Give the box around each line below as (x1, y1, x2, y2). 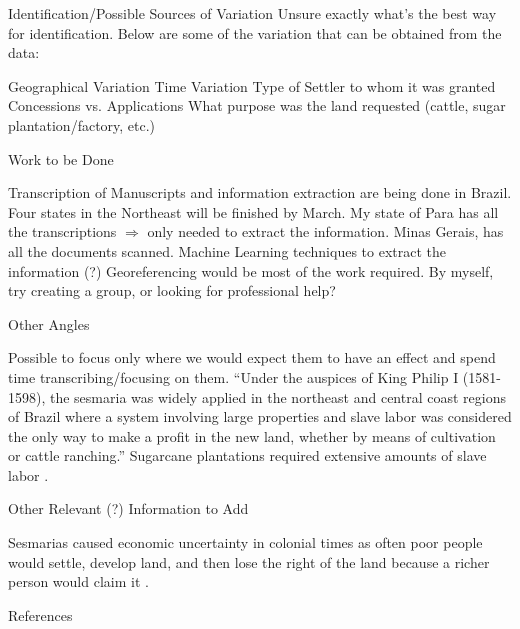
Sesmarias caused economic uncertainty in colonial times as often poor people (8, 532, 483, 553)
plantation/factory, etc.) (8, 114, 156, 135)
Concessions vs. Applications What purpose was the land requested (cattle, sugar (8, 95, 506, 116)
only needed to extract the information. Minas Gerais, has (147, 221, 504, 242)
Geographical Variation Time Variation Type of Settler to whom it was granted (8, 75, 496, 96)
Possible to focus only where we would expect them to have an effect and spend (8, 347, 496, 368)
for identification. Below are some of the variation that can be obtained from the (8, 22, 502, 43)
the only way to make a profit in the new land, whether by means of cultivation (8, 425, 496, 446)
